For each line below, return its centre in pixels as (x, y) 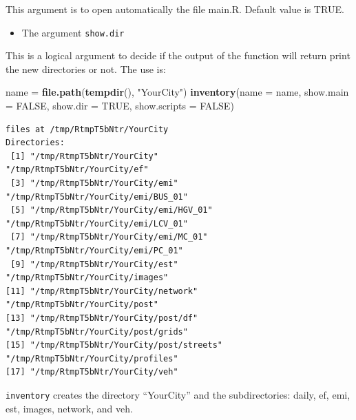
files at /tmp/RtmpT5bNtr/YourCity (87, 129)
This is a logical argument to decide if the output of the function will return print (178, 55)
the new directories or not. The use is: (86, 69)
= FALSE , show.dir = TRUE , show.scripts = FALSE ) (120, 106)
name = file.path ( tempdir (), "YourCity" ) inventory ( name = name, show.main (177, 92)
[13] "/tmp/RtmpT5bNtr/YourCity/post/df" (102, 318)
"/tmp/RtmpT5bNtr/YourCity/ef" (77, 170)
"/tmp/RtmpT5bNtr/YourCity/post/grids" (97, 332)
